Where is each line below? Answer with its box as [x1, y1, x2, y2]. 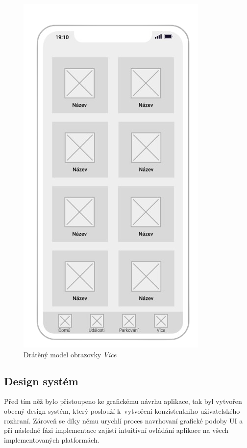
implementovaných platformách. [4, 434, 99, 445]
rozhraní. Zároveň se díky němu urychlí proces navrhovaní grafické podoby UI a [4, 415, 243, 425]
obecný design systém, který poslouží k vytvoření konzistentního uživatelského [4, 405, 240, 416]
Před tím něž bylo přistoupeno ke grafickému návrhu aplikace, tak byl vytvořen [4, 396, 242, 406]
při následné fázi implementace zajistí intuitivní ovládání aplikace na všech [4, 425, 229, 435]
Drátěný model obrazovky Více [24, 349, 117, 359]
